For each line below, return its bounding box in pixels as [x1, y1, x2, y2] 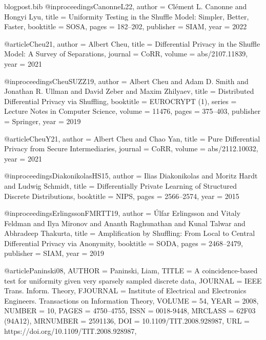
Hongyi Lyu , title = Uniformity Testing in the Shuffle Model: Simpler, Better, [4, 11, 249, 22]
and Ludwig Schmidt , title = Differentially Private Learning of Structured [4, 180, 237, 191]
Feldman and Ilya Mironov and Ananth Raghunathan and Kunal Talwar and [4, 217, 245, 228]
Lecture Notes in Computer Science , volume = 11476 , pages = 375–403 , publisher [4, 106, 261, 116]
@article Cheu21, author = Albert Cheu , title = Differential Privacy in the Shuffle [4, 38, 260, 49]
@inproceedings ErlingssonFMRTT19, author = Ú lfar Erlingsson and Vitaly [4, 208, 241, 218]
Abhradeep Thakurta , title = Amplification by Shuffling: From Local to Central [4, 228, 255, 238]
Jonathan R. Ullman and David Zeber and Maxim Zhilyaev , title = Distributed [4, 86, 254, 96]
